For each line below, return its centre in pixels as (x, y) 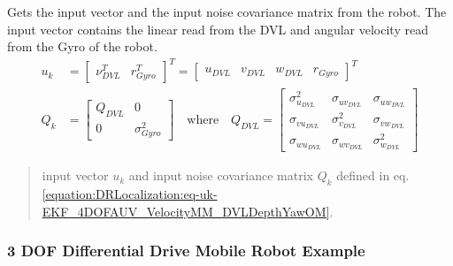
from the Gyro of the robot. (82, 46)
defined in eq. (373, 175)
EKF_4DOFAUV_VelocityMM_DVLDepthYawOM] (186, 211)
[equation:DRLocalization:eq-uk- (130, 194)
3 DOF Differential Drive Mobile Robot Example (186, 251)
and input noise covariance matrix (221, 175)
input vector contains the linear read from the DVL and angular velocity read (218, 29)
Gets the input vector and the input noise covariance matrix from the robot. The (227, 11)
